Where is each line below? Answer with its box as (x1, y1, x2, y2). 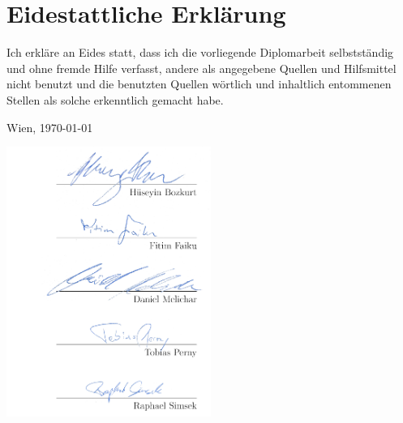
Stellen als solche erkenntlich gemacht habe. (6, 91, 224, 108)
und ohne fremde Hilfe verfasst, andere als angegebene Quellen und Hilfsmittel (6, 59, 397, 76)
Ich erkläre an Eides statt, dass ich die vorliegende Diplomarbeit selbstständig (6, 44, 394, 61)
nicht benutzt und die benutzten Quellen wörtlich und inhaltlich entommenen (6, 75, 392, 92)
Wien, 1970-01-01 (6, 118, 93, 135)
